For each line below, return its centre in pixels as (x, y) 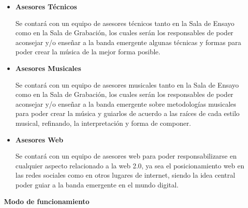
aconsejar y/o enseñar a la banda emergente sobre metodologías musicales (126, 104)
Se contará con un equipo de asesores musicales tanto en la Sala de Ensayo (127, 84)
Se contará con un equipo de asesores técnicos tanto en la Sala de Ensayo (125, 23)
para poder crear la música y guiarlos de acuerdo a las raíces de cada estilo (127, 113)
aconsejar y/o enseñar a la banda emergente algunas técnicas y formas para (128, 42)
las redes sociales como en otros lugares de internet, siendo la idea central (125, 175)
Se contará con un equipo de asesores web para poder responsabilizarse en (126, 156)
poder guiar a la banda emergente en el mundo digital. (97, 184)
